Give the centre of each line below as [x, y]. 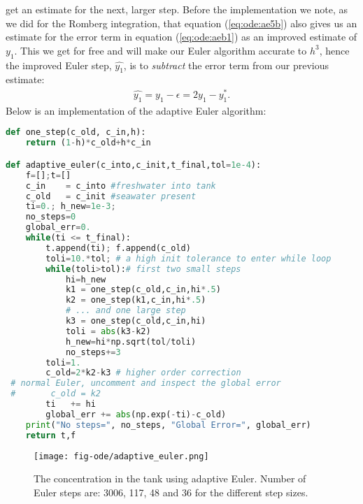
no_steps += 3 [93, 352]
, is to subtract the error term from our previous [226, 65]
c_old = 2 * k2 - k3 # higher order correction [143, 373]
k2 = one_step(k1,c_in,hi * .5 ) [136, 300]
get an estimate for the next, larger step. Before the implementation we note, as [177, 9]
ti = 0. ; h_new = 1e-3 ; [71, 207]
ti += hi [71, 404]
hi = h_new [86, 279]
